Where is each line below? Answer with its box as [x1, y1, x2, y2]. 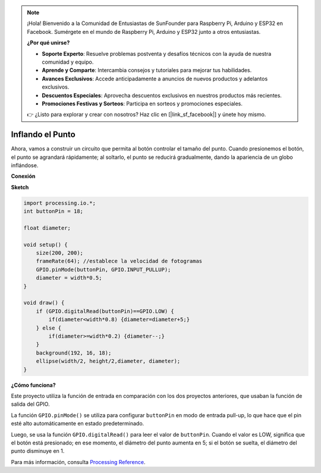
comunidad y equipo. [42, 58, 94, 65]
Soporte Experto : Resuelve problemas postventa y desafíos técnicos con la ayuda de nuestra [42, 50, 272, 57]
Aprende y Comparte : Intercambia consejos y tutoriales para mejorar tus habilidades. [42, 67, 252, 74]
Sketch [11, 183, 29, 190]
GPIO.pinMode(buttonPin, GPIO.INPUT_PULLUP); [36, 266, 171, 273]
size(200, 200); [36, 250, 83, 256]
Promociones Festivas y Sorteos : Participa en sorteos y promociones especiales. [42, 100, 243, 107]
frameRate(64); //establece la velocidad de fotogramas [36, 258, 203, 265]
